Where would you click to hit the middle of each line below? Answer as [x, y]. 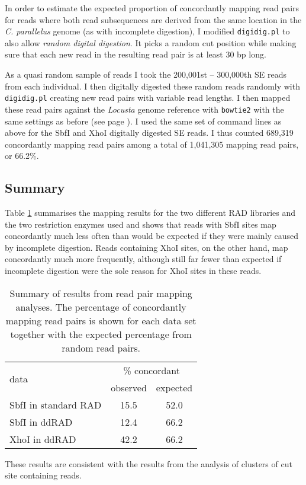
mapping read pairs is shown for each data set [101, 320]
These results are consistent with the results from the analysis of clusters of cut [149, 463]
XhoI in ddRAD [43, 439]
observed [129, 387]
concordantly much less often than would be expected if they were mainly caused [152, 236]
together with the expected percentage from [101, 334]
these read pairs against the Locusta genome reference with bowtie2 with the [144, 109]
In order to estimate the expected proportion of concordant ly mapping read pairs [152, 8]
